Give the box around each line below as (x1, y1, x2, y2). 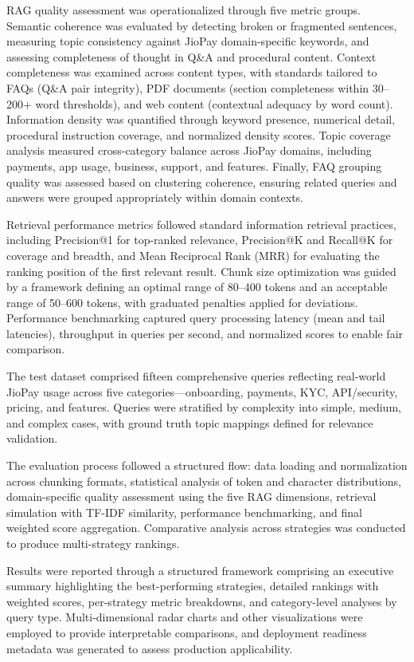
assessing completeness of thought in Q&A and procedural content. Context (6, 48, 377, 65)
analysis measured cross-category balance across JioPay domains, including (6, 142, 372, 159)
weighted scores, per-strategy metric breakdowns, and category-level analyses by (6, 593, 397, 609)
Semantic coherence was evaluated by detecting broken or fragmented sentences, (6, 17, 397, 33)
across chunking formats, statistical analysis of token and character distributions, (6, 472, 401, 489)
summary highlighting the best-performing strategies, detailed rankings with (6, 577, 379, 594)
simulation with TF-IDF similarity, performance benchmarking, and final (6, 503, 363, 520)
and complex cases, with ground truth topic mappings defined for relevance (6, 414, 373, 431)
